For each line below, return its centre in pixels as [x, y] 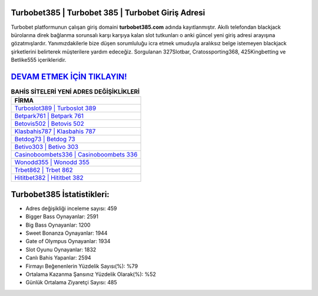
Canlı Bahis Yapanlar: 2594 [58, 258]
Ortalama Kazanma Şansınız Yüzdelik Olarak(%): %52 [91, 274]
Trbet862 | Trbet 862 [44, 170]
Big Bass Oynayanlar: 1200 [58, 225]
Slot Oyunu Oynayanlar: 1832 [61, 250]
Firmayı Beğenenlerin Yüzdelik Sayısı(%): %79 [82, 266]
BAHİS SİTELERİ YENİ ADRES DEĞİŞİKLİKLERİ [75, 92]
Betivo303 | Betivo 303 [47, 147]
